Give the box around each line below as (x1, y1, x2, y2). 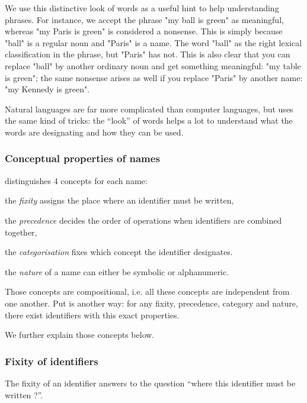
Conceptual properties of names (5, 151, 160, 166)
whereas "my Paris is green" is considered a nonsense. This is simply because (5, 25, 283, 37)
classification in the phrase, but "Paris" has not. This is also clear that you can (5, 48, 290, 60)
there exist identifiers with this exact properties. (5, 308, 180, 321)
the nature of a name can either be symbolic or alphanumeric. (5, 265, 229, 278)
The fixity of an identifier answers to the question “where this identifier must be (5, 376, 296, 389)
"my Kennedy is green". (5, 83, 90, 95)
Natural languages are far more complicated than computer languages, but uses (5, 102, 293, 115)
